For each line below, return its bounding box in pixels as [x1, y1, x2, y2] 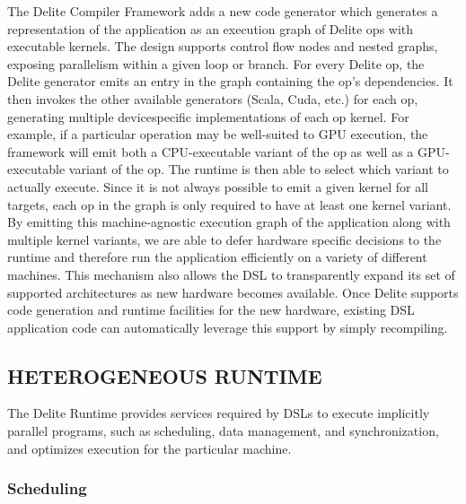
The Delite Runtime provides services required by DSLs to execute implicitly [7, 404, 430, 422]
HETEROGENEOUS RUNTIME [7, 361, 322, 389]
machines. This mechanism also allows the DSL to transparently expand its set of [7, 265, 455, 283]
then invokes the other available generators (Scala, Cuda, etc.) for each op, [7, 89, 418, 108]
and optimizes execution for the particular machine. [7, 439, 292, 457]
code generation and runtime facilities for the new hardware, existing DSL [7, 300, 415, 319]
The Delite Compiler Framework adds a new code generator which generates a [7, 2, 438, 20]
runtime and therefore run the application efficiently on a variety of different [7, 248, 427, 266]
